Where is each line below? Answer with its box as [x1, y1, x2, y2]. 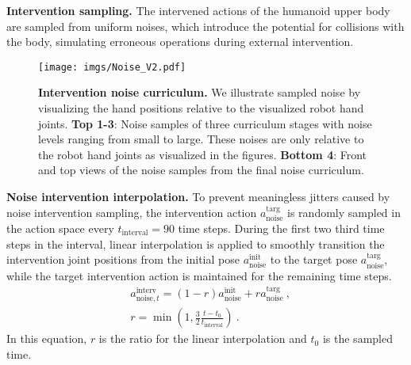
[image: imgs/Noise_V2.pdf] [38, 61, 186, 73]
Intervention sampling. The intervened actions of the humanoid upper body [6, 2, 390, 18]
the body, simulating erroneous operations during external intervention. [6, 33, 354, 50]
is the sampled [322, 330, 393, 347]
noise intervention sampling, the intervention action [6, 203, 257, 220]
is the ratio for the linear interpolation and [98, 330, 307, 347]
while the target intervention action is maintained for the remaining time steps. [6, 267, 392, 283]
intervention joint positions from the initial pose [6, 251, 240, 268]
